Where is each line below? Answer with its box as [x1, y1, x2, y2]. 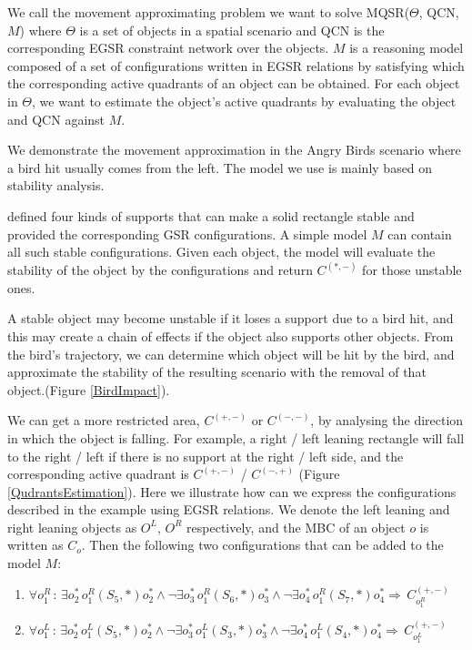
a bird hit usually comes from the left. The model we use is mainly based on [7, 157, 433, 177]
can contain [387, 224, 452, 243]
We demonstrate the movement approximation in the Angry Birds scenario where [7, 140, 461, 159]
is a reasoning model [349, 38, 464, 57]
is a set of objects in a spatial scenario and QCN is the [79, 20, 385, 39]
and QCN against [7, 109, 105, 128]
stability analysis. [7, 176, 105, 195]
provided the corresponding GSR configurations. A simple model [7, 224, 367, 243]
